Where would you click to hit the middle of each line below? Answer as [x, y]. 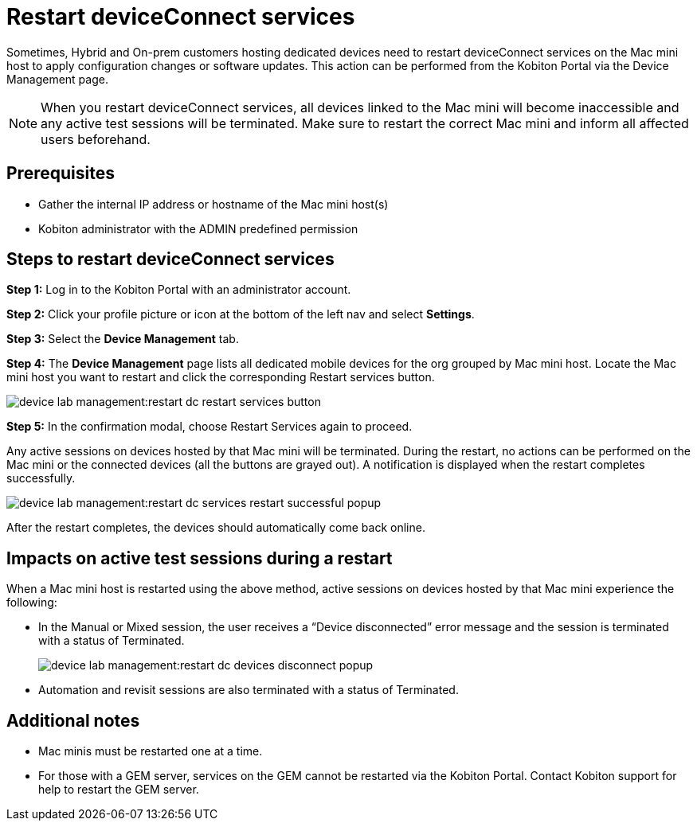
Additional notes [73, 720]
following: [32, 603]
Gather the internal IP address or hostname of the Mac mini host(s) [213, 204]
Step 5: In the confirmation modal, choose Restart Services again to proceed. [209, 427]
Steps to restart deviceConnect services [170, 259]
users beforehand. [96, 139]
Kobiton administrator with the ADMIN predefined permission [198, 228]
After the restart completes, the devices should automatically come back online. [216, 528]
